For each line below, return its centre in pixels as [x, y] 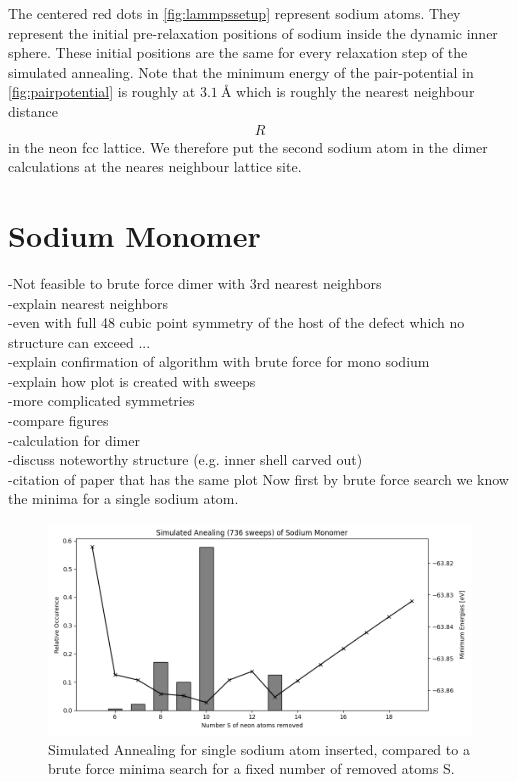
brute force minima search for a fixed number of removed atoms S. [251, 768]
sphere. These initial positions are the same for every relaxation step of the [238, 52]
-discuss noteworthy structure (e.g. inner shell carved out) [185, 459]
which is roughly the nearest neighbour [355, 91]
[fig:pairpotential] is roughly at [102, 91]
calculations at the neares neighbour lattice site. [155, 166]
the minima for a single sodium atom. [123, 498]
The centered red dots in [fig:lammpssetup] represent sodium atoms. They [234, 13]
